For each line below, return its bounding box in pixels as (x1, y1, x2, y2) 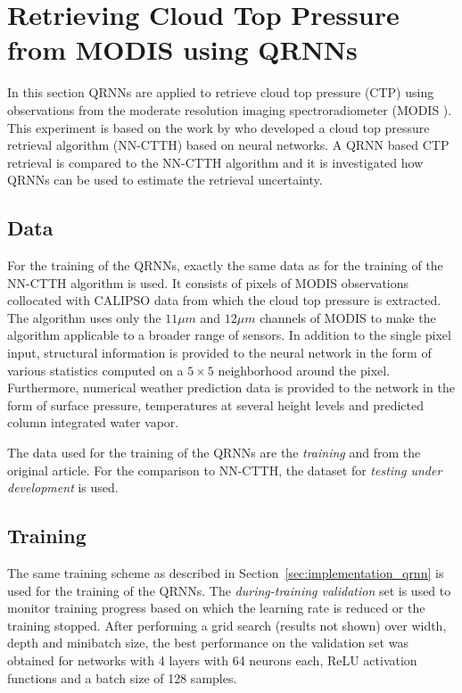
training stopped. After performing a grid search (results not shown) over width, (7, 615, 447, 634)
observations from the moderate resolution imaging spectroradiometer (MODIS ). (7, 100, 452, 119)
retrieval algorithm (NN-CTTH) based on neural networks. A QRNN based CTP (7, 136, 450, 154)
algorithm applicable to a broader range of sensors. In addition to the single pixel (7, 326, 451, 344)
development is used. (7, 478, 119, 497)
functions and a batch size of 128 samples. (7, 668, 237, 687)
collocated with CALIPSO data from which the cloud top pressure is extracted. (7, 291, 441, 309)
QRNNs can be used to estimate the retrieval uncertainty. (7, 170, 323, 189)
